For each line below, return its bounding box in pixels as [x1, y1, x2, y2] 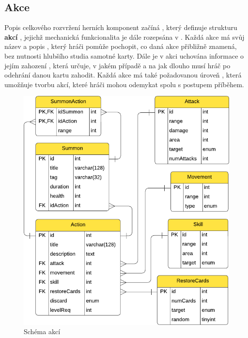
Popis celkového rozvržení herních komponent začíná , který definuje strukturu [4, 22, 237, 32]
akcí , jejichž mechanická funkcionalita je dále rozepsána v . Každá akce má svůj [4, 31, 245, 42]
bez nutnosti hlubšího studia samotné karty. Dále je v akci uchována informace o [4, 50, 244, 61]
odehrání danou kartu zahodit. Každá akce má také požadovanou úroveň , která [4, 70, 242, 80]
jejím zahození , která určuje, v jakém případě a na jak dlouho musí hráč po [4, 60, 231, 70]
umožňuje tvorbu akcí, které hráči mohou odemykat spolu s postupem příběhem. [4, 79, 244, 89]
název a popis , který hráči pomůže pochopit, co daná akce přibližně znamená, [4, 41, 237, 51]
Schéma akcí [24, 326, 61, 337]
